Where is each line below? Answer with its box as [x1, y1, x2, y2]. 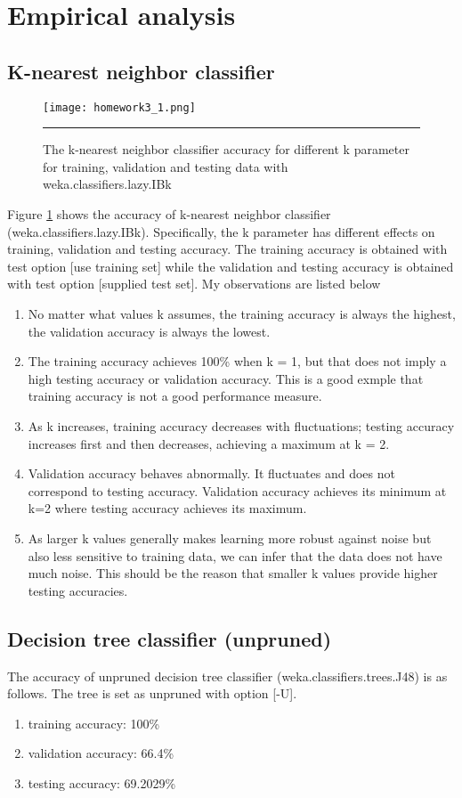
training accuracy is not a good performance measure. [28, 387, 322, 405]
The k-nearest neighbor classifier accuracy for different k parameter [43, 140, 409, 159]
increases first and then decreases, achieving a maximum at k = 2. [28, 434, 390, 452]
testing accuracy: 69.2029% [28, 773, 176, 792]
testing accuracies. [28, 581, 128, 599]
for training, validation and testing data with [43, 157, 288, 175]
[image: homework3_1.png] [43, 101, 196, 114]
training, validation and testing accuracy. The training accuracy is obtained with [7, 240, 448, 258]
